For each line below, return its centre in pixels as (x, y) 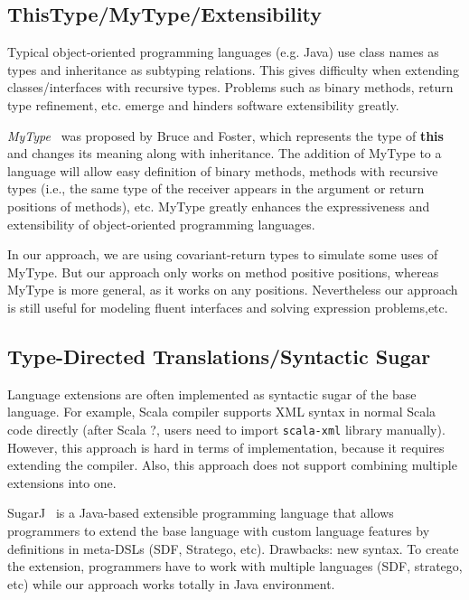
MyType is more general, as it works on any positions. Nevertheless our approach (233, 290)
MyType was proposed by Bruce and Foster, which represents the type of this (225, 135)
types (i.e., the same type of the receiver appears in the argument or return (216, 188)
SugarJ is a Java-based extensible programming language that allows (201, 513)
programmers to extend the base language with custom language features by (219, 530)
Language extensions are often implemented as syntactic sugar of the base (212, 394)
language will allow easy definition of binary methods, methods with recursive (223, 170)
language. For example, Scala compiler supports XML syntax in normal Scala (222, 412)
